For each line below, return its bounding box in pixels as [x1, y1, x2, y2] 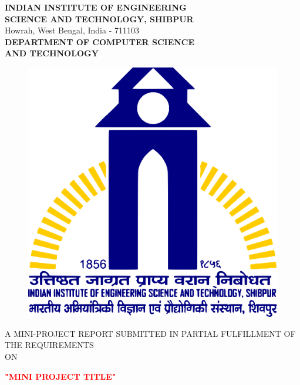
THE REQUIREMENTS [5, 339, 94, 351]
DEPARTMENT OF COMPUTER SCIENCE [5, 35, 195, 48]
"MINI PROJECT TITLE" [5, 370, 116, 382]
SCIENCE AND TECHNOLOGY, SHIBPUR [5, 12, 194, 25]
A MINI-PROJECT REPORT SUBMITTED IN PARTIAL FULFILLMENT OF [5, 327, 296, 339]
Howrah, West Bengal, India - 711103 [5, 24, 139, 36]
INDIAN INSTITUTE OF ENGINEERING [5, 1, 187, 13]
